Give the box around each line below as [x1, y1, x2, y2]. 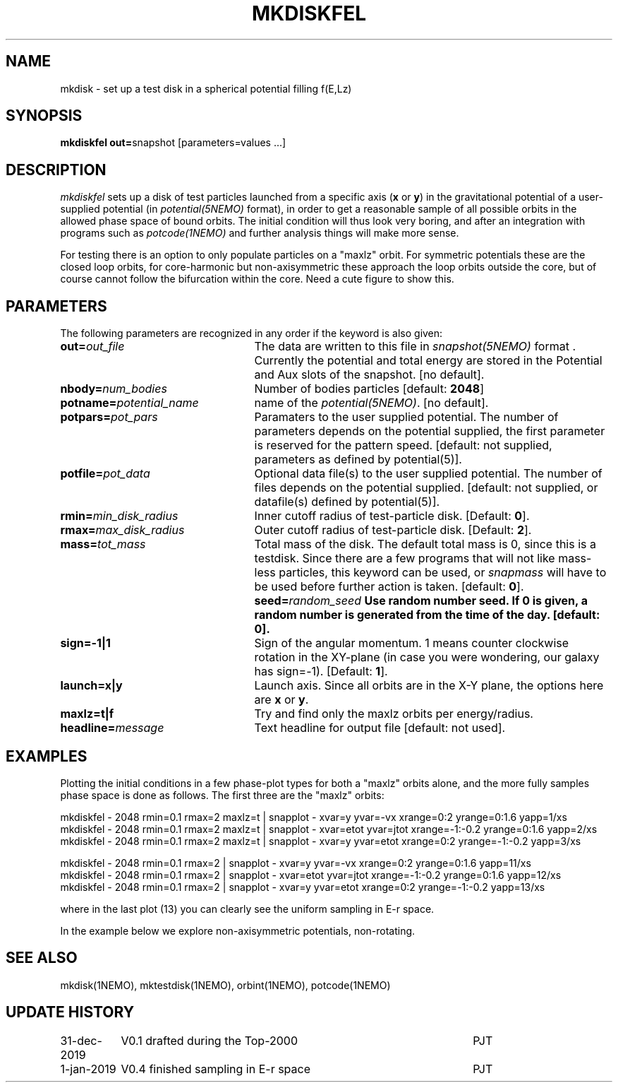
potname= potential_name [60, 396, 199, 410]
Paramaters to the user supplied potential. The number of [254, 410, 559, 425]
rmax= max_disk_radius [60, 523, 185, 538]
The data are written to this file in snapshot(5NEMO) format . [254, 339, 576, 354]
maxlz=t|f [60, 706, 114, 721]
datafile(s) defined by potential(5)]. [254, 495, 440, 509]
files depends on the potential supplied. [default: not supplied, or [254, 480, 598, 495]
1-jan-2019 [60, 1061, 116, 1076]
